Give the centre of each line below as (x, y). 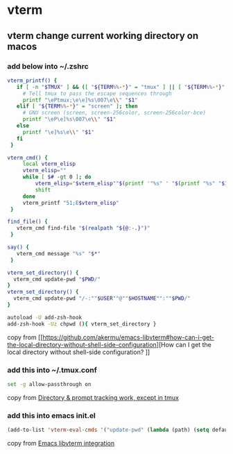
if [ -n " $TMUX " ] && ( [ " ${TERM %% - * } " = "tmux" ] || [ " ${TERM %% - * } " (121, 87)
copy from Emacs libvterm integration (61, 443)
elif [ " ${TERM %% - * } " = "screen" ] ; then (77, 106)
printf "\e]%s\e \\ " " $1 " (59, 132)
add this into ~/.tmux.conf (52, 370)
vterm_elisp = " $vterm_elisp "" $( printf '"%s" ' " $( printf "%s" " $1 (131, 183)
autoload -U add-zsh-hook (44, 317)
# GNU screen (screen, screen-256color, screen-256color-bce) (114, 113)
